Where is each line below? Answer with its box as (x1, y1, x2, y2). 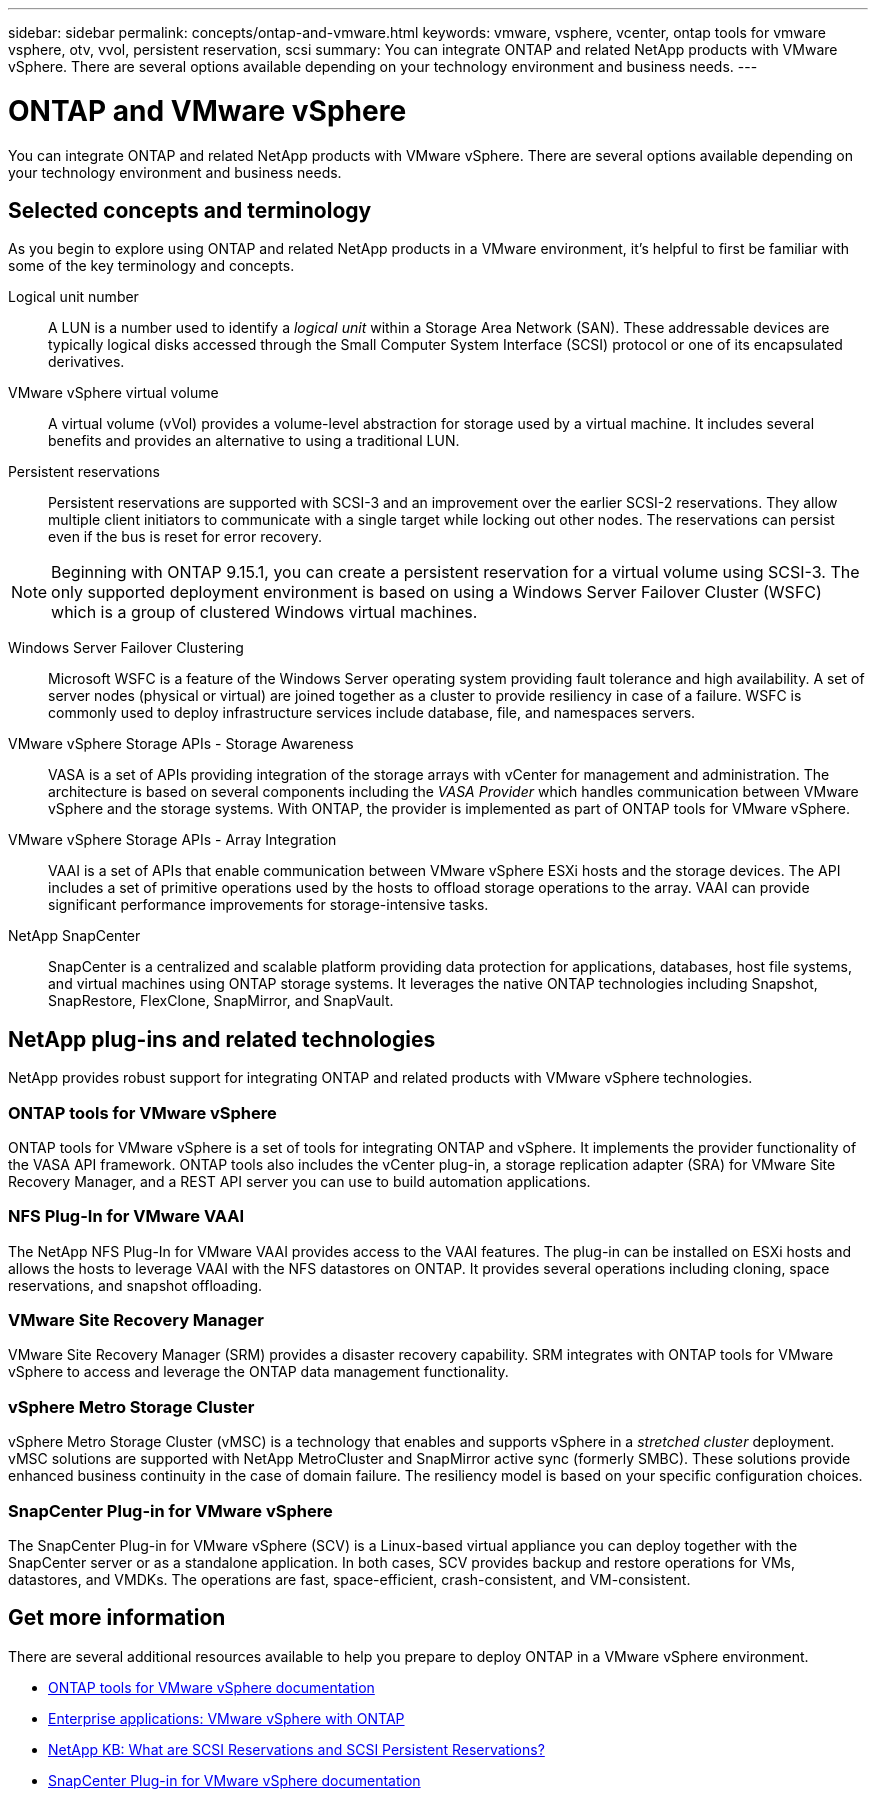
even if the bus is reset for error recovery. (48, 528, 323, 546)
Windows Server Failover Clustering (8, 639, 244, 657)
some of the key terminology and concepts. (8, 257, 295, 275)
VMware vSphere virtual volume (8, 384, 219, 402)
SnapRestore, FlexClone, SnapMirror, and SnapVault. (48, 992, 394, 1010)
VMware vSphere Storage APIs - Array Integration (8, 831, 337, 849)
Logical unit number (8, 288, 139, 306)
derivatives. (48, 353, 125, 371)
